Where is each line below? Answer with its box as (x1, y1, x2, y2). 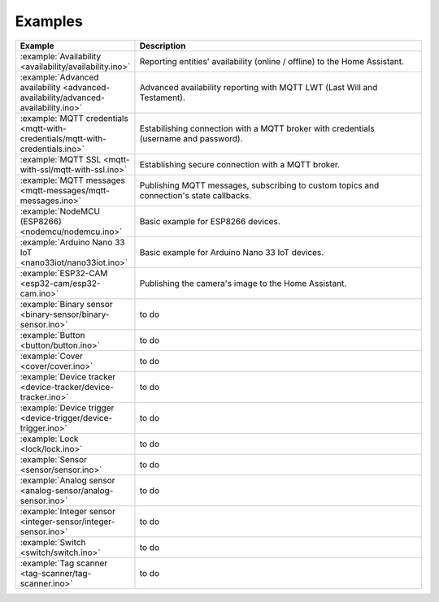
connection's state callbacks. (139, 189, 252, 201)
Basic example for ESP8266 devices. (139, 215, 280, 227)
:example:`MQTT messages (20, 175, 125, 186)
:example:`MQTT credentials (20, 112, 129, 123)
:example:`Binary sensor (20, 298, 113, 310)
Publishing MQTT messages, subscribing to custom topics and (139, 180, 380, 191)
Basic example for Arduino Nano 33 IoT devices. (139, 246, 324, 258)
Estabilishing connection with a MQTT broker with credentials (139, 123, 375, 134)
